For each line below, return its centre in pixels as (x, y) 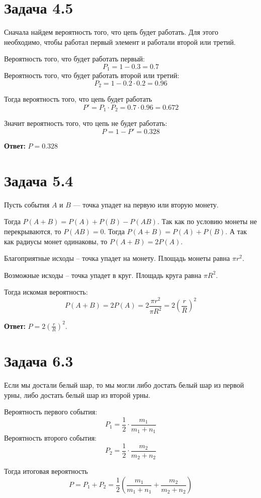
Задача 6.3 (39, 361)
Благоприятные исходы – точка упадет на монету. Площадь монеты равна (117, 258)
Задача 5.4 (39, 180)
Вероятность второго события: (50, 438)
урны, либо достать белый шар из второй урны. (77, 395)
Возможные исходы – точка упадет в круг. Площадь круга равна (103, 275)
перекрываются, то (33, 231)
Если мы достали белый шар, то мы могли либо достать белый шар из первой (124, 385)
